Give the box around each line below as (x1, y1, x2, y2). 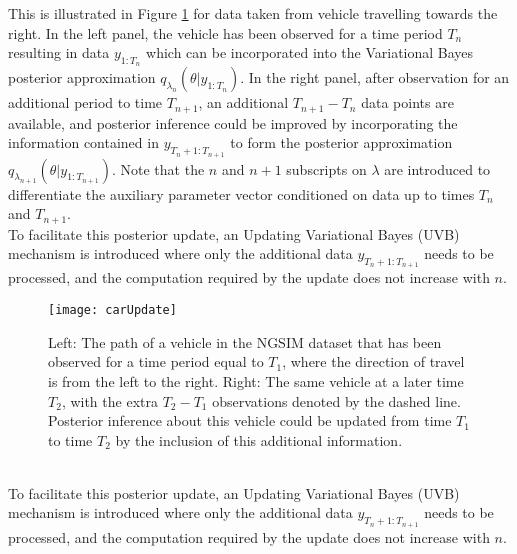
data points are (361, 92, 454, 113)
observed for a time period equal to (48, 351, 264, 372)
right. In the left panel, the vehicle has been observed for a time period (8, 22, 443, 43)
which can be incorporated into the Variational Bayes (146, 42, 474, 63)
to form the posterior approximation (230, 132, 453, 153)
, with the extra (61, 390, 158, 411)
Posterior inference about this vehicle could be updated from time (48, 410, 452, 431)
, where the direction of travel (282, 351, 465, 372)
